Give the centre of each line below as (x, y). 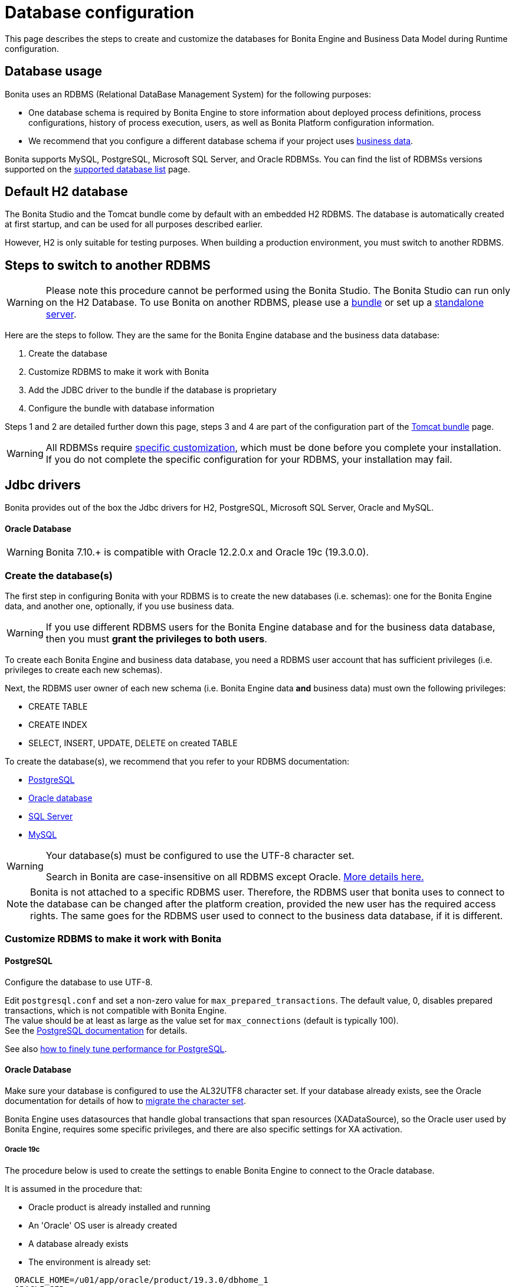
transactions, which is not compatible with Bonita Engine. (116, 1010)
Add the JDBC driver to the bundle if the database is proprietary (152, 390)
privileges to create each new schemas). (84, 670)
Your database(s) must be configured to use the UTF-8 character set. (200, 856)
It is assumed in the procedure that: (74, 1188)
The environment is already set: (90, 1262)
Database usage (54, 71)
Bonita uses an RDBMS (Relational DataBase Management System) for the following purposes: (188, 94)
